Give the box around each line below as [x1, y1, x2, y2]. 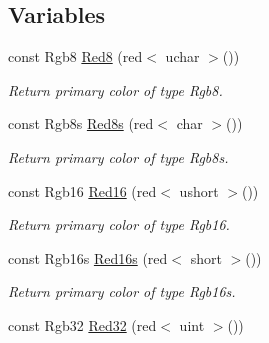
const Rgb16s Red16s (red [8, 247, 168, 268]
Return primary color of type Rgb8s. [8, 146, 229, 167]
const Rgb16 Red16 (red [8, 180, 157, 201]
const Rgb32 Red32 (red [8, 314, 157, 335]
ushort [179, 180, 219, 201]
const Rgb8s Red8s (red [8, 113, 154, 134]
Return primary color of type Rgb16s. [8, 281, 236, 302]
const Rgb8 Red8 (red [8, 46, 143, 67]
